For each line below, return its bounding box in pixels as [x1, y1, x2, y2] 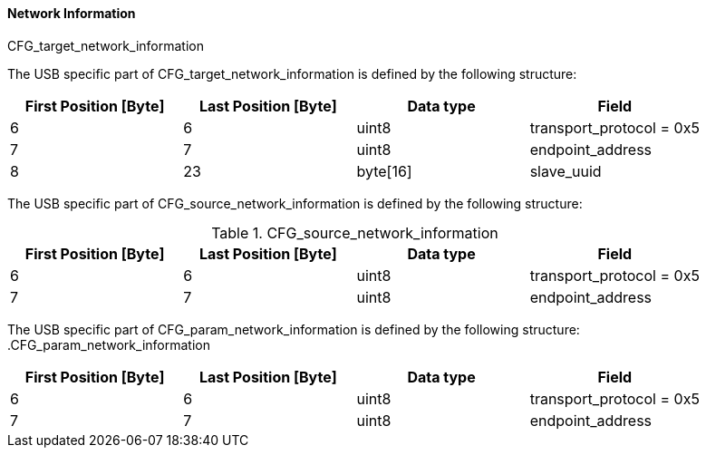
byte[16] [356, 161, 412, 180]
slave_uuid [529, 161, 602, 180]
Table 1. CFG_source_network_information [211, 223, 498, 242]
